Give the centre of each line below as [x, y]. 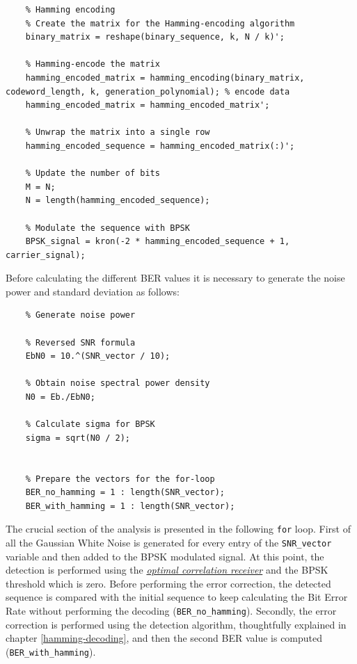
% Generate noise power [80, 315]
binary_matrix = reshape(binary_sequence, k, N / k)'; [155, 37]
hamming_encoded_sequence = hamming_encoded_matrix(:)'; [160, 146]
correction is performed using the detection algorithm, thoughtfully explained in [176, 624]
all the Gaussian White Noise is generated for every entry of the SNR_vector [169, 543]
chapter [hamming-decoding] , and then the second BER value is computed [164, 638]
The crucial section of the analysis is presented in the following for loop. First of [178, 529]
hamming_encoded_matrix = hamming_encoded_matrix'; [148, 105]
